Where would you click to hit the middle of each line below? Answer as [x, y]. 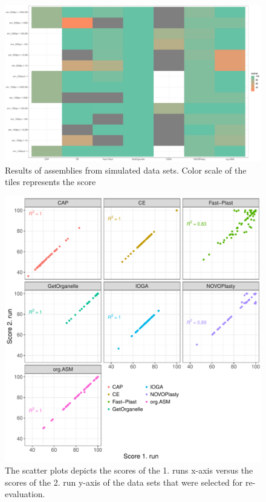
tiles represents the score [50, 182]
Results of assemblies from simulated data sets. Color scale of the [126, 170]
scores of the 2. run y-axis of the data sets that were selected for [124, 482]
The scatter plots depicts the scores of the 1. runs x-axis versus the [129, 470]
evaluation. [25, 494]
